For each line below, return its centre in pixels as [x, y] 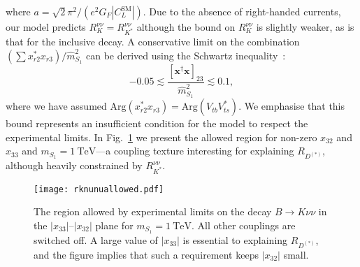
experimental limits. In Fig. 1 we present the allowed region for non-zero [161, 137]
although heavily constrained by [74, 165]
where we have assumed [56, 106]
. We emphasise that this [292, 106]
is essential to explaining [235, 239]
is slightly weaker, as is [305, 27]
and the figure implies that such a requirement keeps [146, 254]
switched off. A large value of [96, 239]
